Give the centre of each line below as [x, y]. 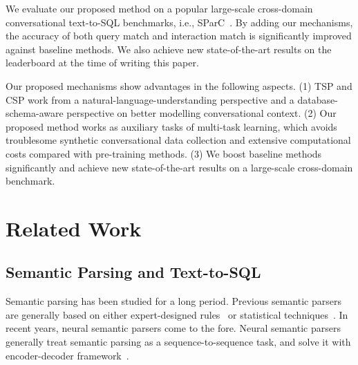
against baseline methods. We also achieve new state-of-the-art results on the [169, 49]
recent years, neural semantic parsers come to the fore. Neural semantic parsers [173, 328]
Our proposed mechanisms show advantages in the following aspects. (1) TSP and [179, 85]
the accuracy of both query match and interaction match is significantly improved [179, 36]
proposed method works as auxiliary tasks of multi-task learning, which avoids [171, 126]
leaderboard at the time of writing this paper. [102, 63]
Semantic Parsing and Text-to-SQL [133, 272]
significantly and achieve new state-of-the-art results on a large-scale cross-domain [179, 167]
